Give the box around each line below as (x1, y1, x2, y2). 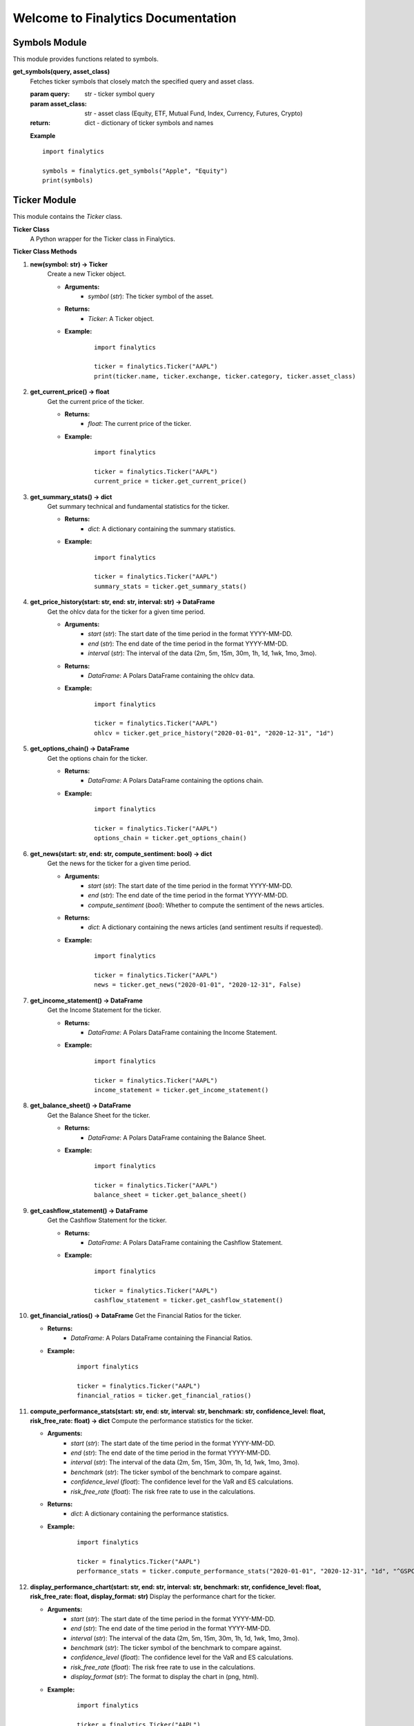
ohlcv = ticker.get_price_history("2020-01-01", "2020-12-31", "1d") (94, 729, 335, 737)
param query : (30, 90, 70, 98)
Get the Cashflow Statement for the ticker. (47, 1216, 167, 1225)
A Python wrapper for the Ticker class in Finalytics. (30, 235, 175, 243)
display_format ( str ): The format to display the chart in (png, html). (70, 1673, 259, 1681)
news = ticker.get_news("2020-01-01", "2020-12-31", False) (94, 981, 302, 989)
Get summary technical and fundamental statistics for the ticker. (47, 503, 230, 511)
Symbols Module (12, 37, 88, 48)
